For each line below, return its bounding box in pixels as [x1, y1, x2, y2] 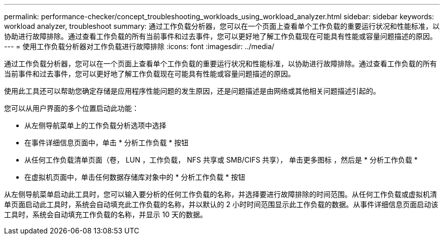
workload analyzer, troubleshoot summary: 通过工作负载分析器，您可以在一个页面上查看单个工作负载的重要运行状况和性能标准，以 [4, 22, 440, 30]
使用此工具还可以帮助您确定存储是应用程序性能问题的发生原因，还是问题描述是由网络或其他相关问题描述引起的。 [4, 87, 380, 95]
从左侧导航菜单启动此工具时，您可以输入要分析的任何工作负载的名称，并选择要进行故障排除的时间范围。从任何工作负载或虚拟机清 [4, 190, 437, 198]
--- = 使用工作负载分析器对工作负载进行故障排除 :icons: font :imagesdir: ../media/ [4, 42, 275, 51]
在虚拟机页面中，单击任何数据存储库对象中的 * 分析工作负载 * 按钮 [24, 173, 245, 181]
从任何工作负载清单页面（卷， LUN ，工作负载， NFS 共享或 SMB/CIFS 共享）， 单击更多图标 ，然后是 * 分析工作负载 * [24, 155, 418, 164]
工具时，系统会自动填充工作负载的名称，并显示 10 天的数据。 [4, 210, 207, 219]
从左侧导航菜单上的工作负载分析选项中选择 [24, 121, 166, 130]
